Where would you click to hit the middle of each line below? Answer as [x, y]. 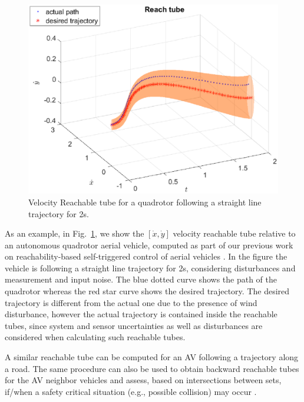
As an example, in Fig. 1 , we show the [75, 233]
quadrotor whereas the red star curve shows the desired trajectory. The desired [147, 291]
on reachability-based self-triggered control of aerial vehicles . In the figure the [146, 256]
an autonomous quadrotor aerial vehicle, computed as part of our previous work [149, 245]
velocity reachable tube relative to [234, 233]
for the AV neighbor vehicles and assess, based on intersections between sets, [143, 380]
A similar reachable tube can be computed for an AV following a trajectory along [152, 357]
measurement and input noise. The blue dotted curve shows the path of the [141, 279]
